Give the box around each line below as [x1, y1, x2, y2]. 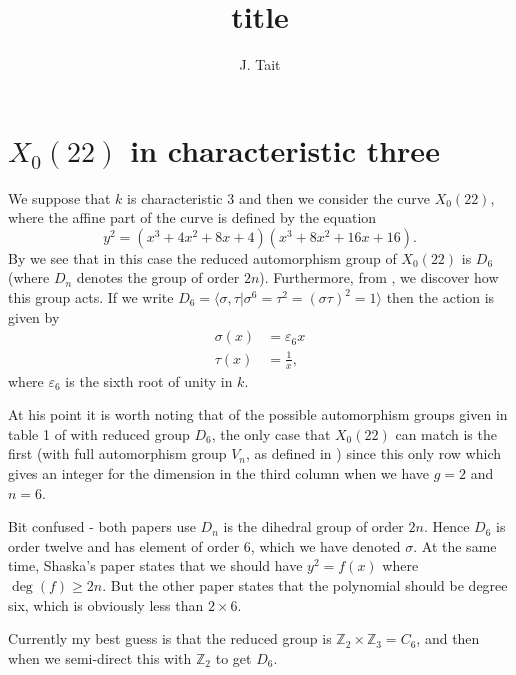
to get [215, 647, 252, 668]
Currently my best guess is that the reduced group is [8, 628, 332, 649]
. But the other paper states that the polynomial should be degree [102, 574, 508, 595]
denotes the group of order [76, 267, 240, 288]
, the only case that [211, 423, 331, 444]
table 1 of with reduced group [8, 423, 190, 444]
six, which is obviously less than [8, 594, 204, 615]
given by [8, 306, 60, 327]
